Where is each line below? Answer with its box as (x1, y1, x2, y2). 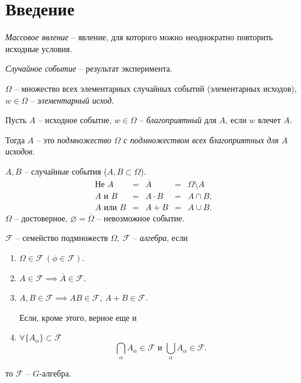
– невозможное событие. (96, 211, 185, 224)
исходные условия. (5, 42, 73, 54)
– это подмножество (36, 133, 112, 146)
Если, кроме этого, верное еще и (19, 311, 137, 323)
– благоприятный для (139, 114, 217, 126)
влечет (258, 114, 281, 126)
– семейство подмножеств (15, 231, 108, 244)
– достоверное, (14, 211, 68, 224)
